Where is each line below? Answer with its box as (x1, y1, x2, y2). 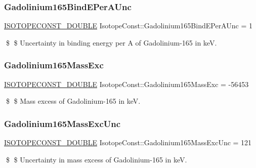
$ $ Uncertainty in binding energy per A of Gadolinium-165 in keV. (6, 37, 217, 48)
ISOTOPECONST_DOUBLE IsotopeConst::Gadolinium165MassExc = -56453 (4, 78, 249, 89)
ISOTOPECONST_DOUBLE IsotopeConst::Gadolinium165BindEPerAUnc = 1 (4, 20, 252, 31)
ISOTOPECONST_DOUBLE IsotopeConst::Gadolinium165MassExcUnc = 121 (4, 137, 252, 148)
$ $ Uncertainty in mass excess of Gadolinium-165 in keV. (6, 154, 187, 164)
